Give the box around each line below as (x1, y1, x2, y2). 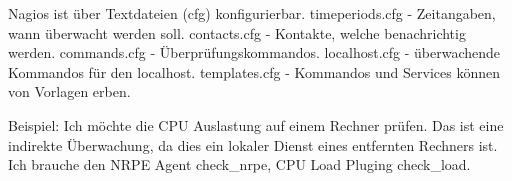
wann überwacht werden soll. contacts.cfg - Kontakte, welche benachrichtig (8, 22, 466, 43)
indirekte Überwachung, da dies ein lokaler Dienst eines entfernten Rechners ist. (8, 134, 498, 155)
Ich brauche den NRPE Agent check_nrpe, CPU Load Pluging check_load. (8, 154, 471, 175)
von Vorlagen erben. (8, 81, 131, 102)
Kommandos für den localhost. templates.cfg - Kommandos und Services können (8, 61, 501, 82)
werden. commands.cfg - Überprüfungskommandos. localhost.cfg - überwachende (8, 42, 501, 63)
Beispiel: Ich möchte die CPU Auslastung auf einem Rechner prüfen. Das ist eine (8, 114, 504, 135)
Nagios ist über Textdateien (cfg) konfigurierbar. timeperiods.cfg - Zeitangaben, (8, 3, 496, 23)
